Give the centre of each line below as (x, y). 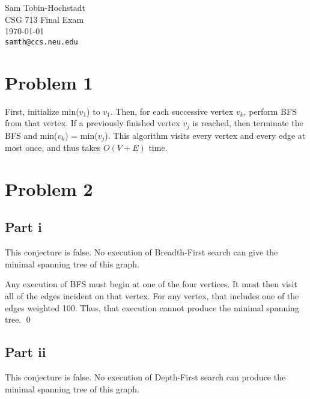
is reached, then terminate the (248, 123)
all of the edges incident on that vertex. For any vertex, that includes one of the (152, 296)
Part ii (26, 352)
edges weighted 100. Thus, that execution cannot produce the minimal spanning (152, 307)
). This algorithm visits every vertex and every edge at (205, 135)
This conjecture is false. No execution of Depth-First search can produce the (145, 377)
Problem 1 (49, 82)
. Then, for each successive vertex (172, 111)
